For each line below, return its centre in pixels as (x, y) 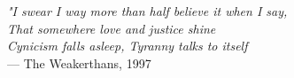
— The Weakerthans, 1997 (79, 62)
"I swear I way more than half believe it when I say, (147, 11)
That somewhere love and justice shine (112, 28)
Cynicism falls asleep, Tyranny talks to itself (128, 46)
